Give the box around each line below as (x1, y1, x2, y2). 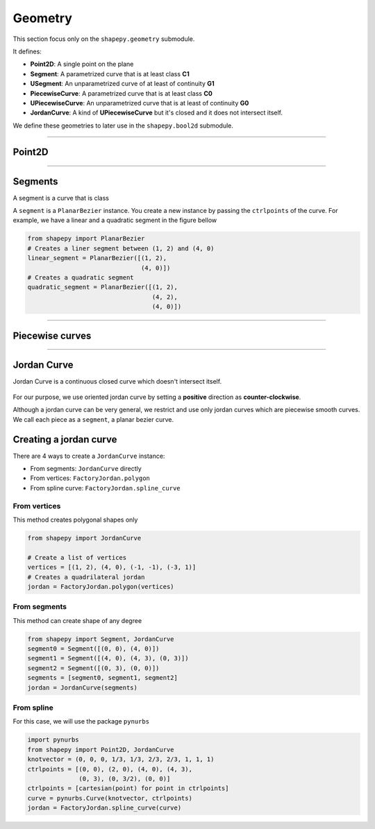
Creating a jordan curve (12, 434, 117, 445)
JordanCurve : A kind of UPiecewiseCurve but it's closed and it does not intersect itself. (30, 108, 283, 117)
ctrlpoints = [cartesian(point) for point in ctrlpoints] (27, 785, 229, 792)
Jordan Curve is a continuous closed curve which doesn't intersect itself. (12, 377, 222, 385)
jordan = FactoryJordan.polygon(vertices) (27, 583, 174, 590)
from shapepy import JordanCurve (27, 534, 142, 542)
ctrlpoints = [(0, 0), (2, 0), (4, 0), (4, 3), (27, 765, 192, 773)
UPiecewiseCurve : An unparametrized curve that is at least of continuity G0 (30, 99, 249, 107)
